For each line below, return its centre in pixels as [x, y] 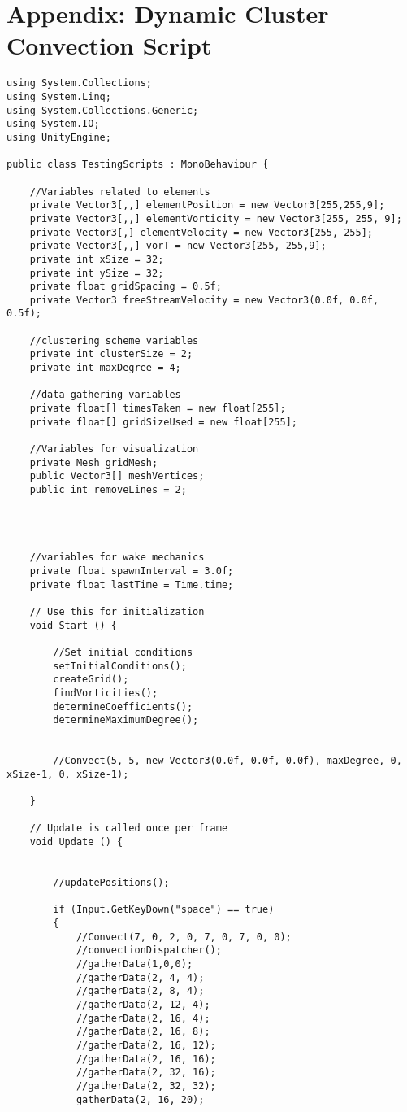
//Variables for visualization [114, 449]
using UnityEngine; [59, 137]
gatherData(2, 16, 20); [140, 1099]
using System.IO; [53, 124]
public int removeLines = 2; [108, 490]
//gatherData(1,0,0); [134, 964]
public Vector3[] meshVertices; [117, 476]
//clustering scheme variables [114, 340]
